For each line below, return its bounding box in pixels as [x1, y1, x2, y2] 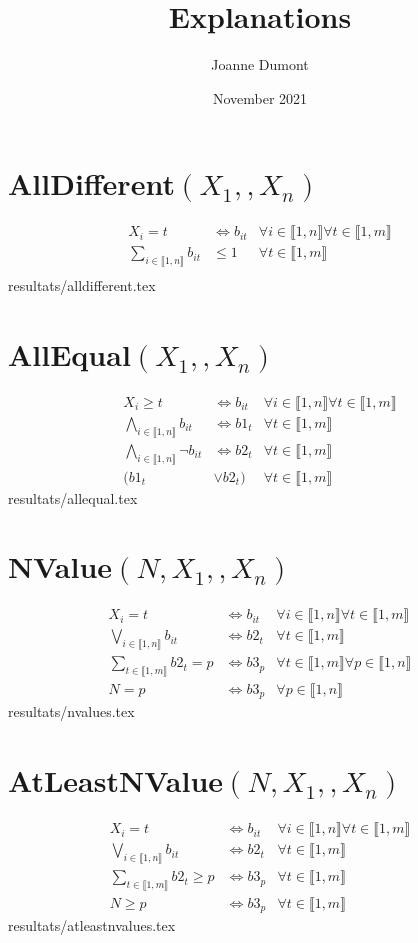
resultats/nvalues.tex [8, 701, 135, 722]
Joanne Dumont [211, 54, 309, 75]
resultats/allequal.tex [8, 487, 138, 508]
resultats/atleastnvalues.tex [8, 915, 176, 936]
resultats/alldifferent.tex [8, 275, 156, 296]
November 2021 [212, 87, 308, 108]
